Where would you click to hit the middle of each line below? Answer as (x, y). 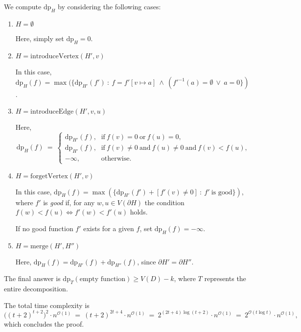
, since (147, 261)
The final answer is (32, 278)
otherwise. (116, 159)
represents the (225, 278)
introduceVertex (55, 56)
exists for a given (109, 228)
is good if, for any (69, 202)
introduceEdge (52, 111)
